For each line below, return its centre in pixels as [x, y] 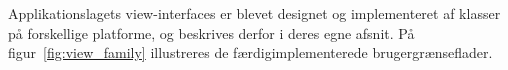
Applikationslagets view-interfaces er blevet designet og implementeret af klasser [254, 13]
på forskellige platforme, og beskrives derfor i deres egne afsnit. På [211, 32]
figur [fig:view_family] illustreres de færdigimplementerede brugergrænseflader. [250, 52]
